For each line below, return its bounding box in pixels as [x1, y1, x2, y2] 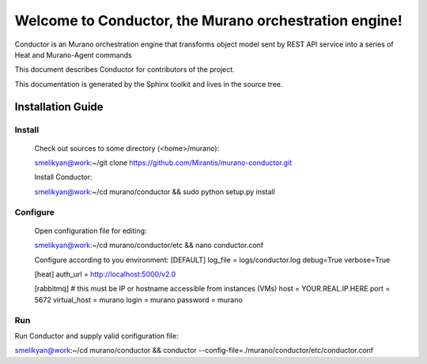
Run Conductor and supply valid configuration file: [14, 331, 179, 340]
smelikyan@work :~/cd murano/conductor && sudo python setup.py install [34, 186, 276, 197]
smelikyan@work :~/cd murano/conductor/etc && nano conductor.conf [34, 241, 264, 250]
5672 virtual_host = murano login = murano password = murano [34, 295, 243, 304]
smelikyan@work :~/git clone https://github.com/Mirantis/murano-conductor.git [34, 158, 293, 167]
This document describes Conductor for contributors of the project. [14, 65, 235, 74]
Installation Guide [14, 99, 104, 114]
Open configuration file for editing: [34, 226, 147, 235]
